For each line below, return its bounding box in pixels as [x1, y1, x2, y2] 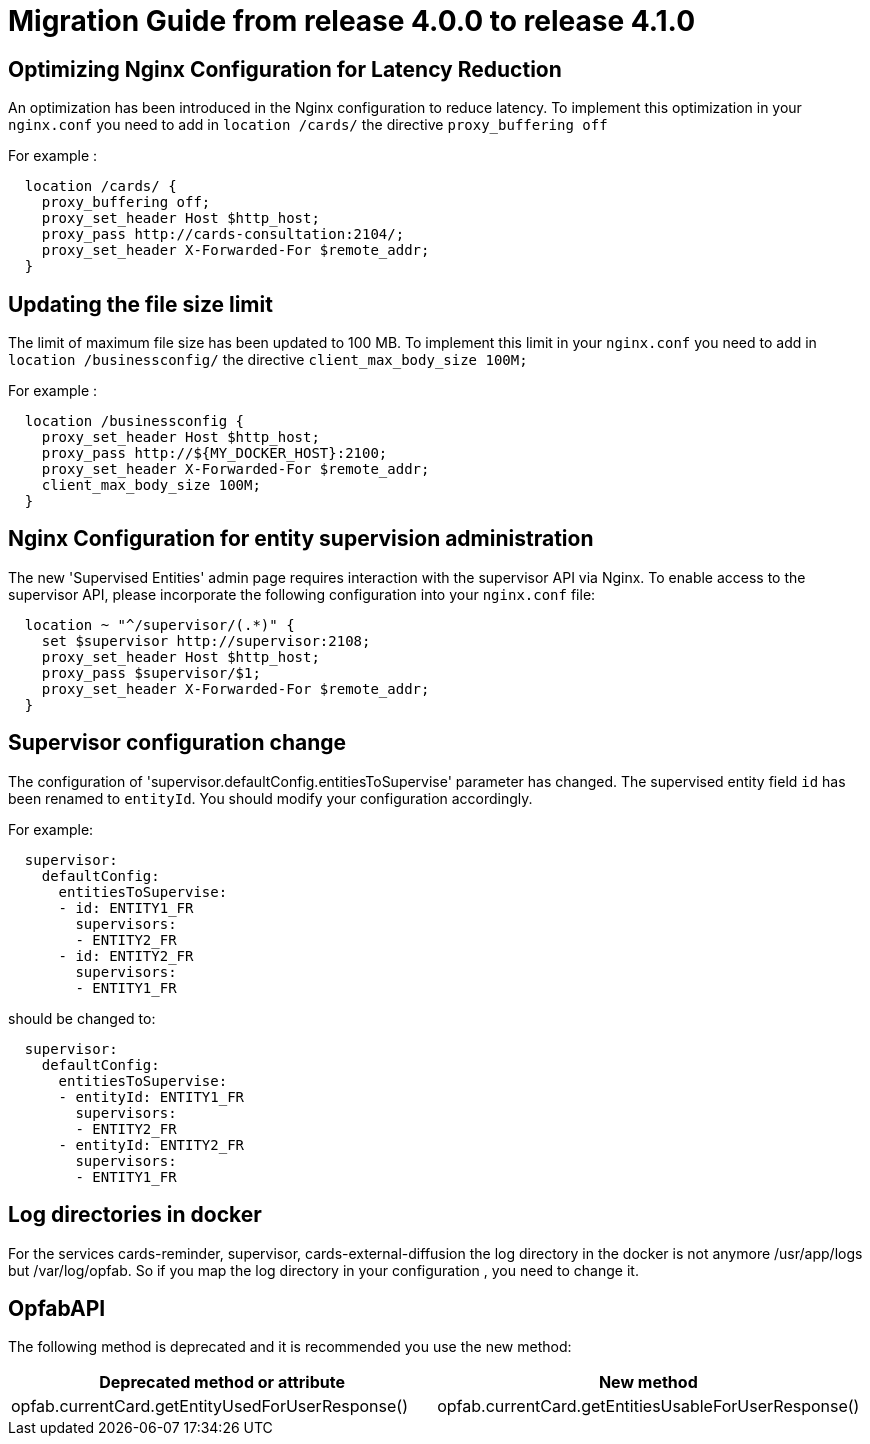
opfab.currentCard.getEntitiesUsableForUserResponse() [437, 1396, 860, 1417]
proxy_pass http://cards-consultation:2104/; [41, 226, 405, 243]
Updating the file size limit [8, 291, 273, 317]
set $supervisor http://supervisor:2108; [41, 632, 371, 649]
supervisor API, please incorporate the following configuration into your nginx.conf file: [8, 585, 596, 603]
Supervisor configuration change [8, 730, 347, 756]
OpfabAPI [8, 1295, 106, 1321]
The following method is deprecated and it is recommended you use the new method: [8, 1338, 572, 1356]
